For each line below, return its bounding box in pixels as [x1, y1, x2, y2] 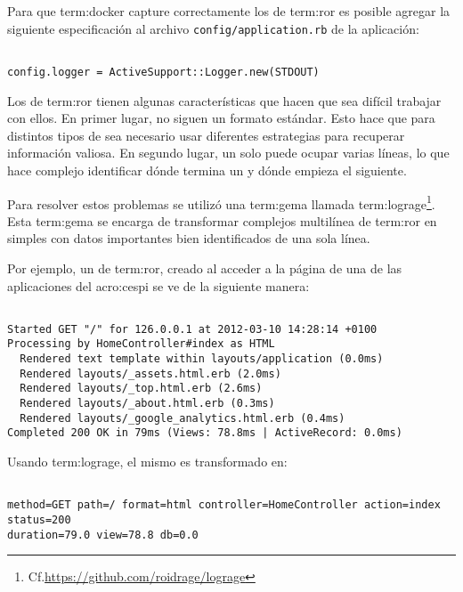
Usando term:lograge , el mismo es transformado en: [7, 452, 288, 471]
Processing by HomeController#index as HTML [7, 337, 275, 351]
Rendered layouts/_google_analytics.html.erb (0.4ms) [20, 411, 345, 425]
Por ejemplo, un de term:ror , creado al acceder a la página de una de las [7, 258, 402, 277]
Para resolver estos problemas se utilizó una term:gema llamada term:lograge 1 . [7, 191, 435, 213]
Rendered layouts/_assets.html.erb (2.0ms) [20, 367, 281, 380]
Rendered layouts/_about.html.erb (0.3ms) [20, 397, 275, 410]
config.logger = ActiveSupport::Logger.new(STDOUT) [7, 65, 320, 78]
